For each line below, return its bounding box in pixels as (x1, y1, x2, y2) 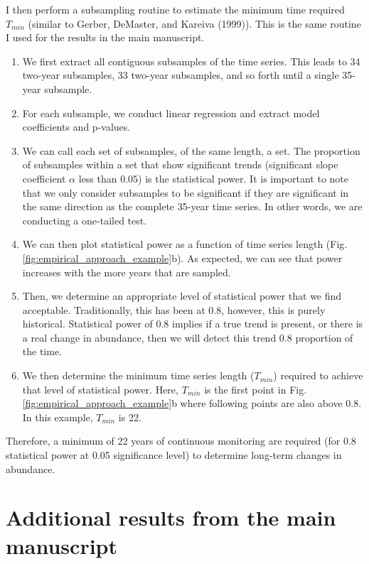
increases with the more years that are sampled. (22, 264, 231, 279)
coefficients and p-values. (22, 119, 131, 134)
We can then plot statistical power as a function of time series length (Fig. (22, 237, 348, 251)
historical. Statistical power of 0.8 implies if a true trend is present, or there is (22, 316, 363, 331)
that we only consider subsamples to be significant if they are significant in (22, 185, 349, 200)
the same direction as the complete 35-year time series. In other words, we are (22, 199, 363, 214)
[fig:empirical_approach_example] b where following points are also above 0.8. (22, 396, 362, 411)
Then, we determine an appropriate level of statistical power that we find (22, 288, 342, 303)
